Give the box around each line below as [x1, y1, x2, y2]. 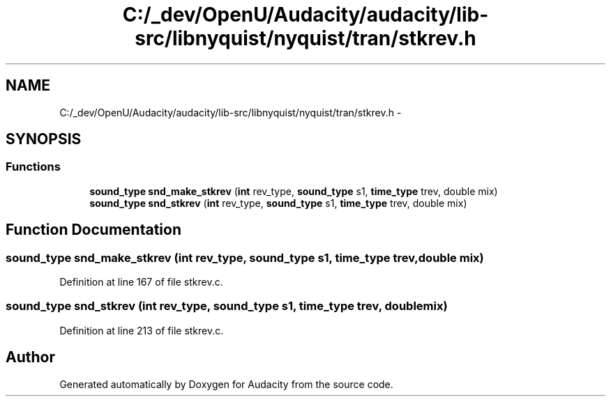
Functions [6, 160, 61, 174]
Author [6, 348, 55, 366]
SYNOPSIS [6, 130, 82, 148]
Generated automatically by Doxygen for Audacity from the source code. [59, 378, 393, 390]
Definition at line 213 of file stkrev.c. [59, 324, 224, 337]
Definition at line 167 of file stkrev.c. [59, 276, 223, 288]
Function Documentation [6, 221, 181, 239]
